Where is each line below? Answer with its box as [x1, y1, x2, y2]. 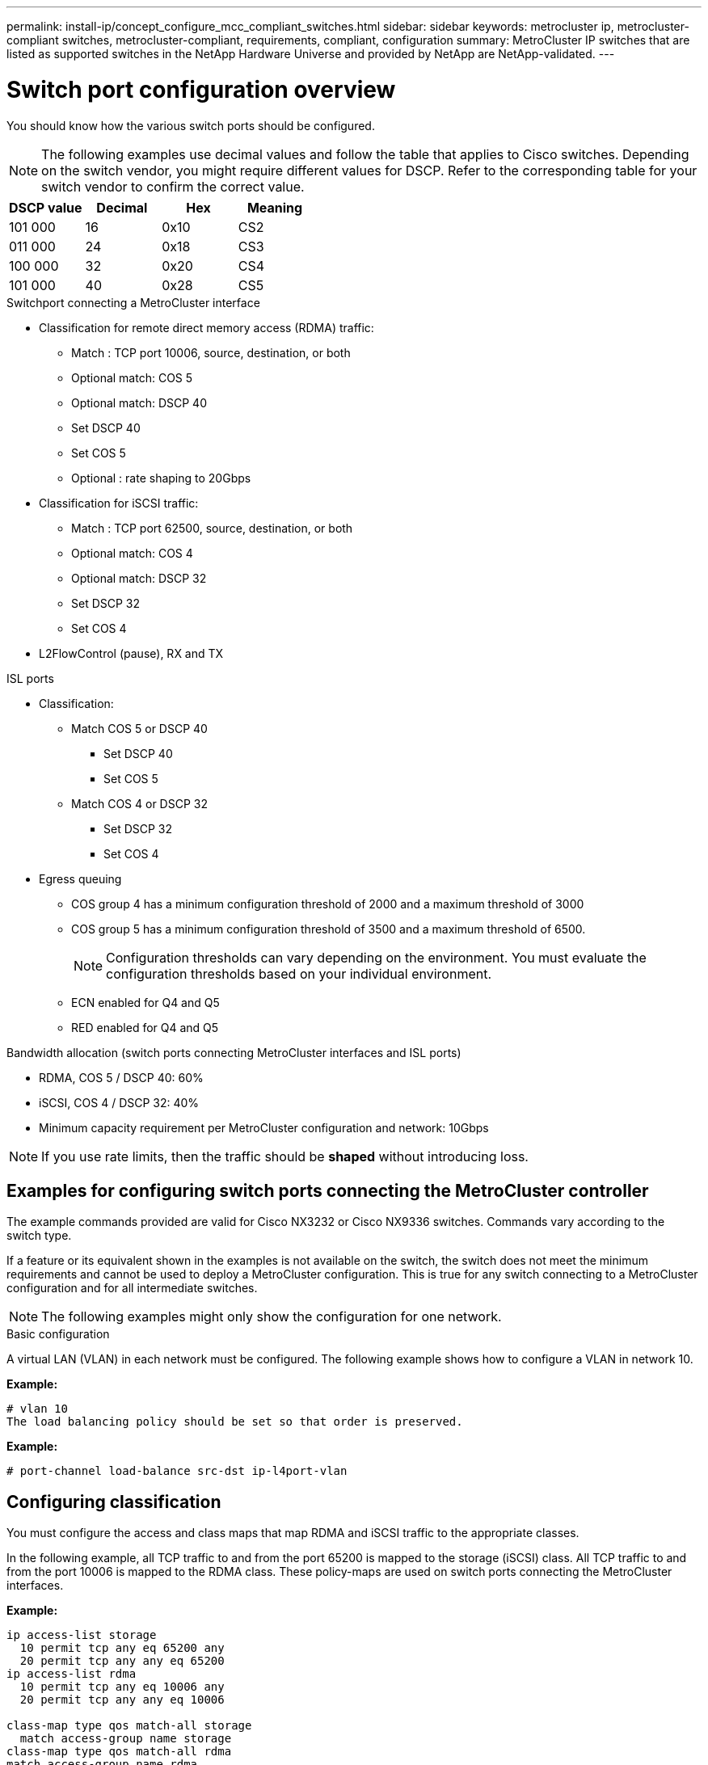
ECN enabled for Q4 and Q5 [71, 995, 220, 1009]
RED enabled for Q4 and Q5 [71, 1020, 219, 1034]
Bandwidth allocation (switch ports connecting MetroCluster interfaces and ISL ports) [6, 1045, 461, 1059]
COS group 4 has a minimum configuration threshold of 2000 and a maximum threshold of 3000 [71, 896, 584, 911]
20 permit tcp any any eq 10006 [19, 1693, 225, 1707]
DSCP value [9, 199, 82, 216]
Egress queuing [39, 871, 122, 886]
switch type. [6, 1228, 72, 1243]
